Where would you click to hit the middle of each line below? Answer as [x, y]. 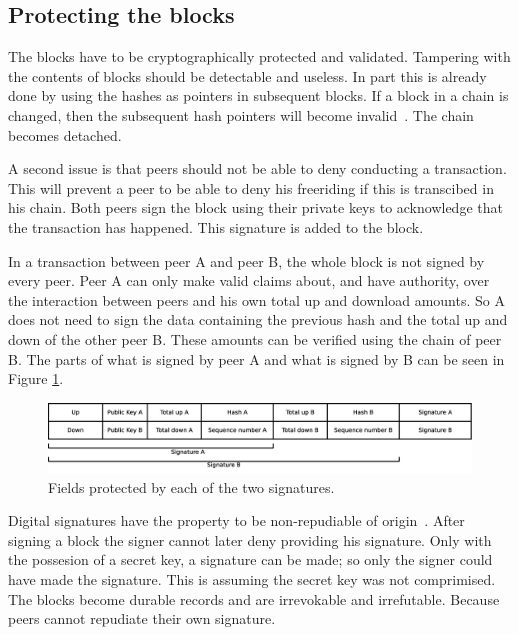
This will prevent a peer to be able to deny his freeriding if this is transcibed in [251, 187]
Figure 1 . [36, 378]
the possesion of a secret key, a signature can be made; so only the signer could [250, 559]
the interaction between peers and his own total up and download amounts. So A [256, 299]
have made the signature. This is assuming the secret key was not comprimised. [252, 579]
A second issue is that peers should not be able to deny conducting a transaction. [257, 168]
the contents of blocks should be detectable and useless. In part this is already [247, 75]
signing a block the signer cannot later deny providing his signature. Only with [250, 539]
